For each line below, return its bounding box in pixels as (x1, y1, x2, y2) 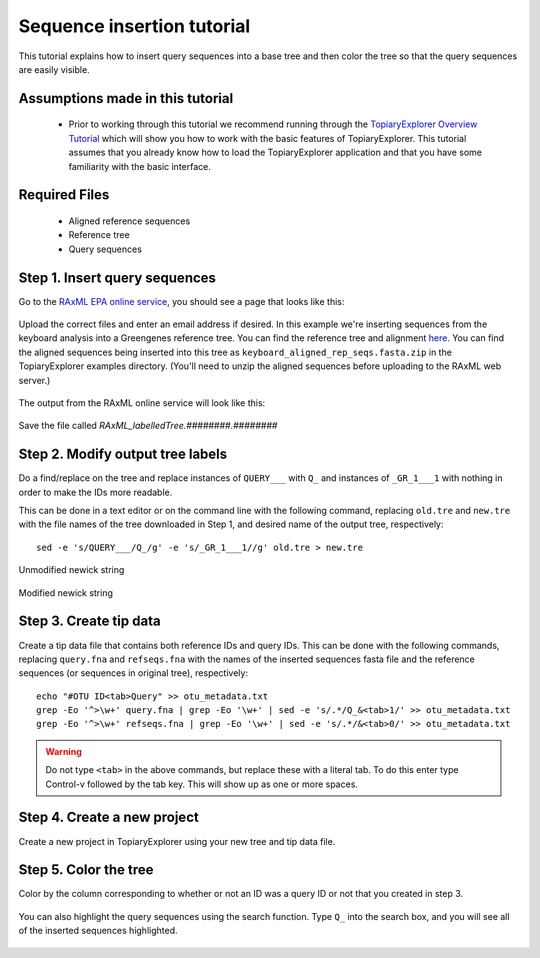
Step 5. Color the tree (18, 861, 154, 879)
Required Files (18, 186, 110, 204)
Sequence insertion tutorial (18, 15, 251, 37)
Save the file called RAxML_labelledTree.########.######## (18, 420, 278, 432)
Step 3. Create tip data (18, 613, 161, 630)
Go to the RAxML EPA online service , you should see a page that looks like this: (18, 295, 345, 307)
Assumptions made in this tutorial (18, 90, 234, 107)
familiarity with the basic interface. (68, 160, 212, 172)
